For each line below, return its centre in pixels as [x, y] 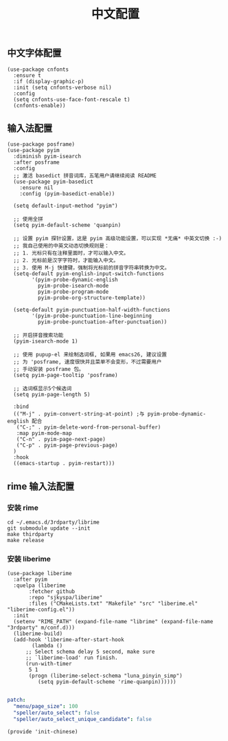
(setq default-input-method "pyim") [66, 206]
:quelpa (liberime [40, 586]
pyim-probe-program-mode [73, 292]
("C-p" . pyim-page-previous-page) [67, 445]
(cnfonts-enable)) [40, 105]
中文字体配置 [34, 53]
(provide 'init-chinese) [43, 731]
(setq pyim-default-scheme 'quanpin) [67, 225]
